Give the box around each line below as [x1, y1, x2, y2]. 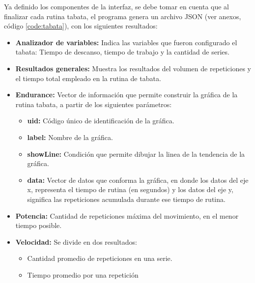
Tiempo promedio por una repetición [27, 269, 139, 280]
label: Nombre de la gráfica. [27, 132, 113, 142]
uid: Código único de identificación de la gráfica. [27, 115, 174, 126]
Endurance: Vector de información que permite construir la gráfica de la [15, 89, 238, 100]
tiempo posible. [15, 220, 62, 230]
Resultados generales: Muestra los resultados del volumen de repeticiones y [15, 63, 252, 73]
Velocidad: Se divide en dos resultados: [15, 236, 137, 247]
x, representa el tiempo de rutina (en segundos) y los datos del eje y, [27, 184, 233, 195]
